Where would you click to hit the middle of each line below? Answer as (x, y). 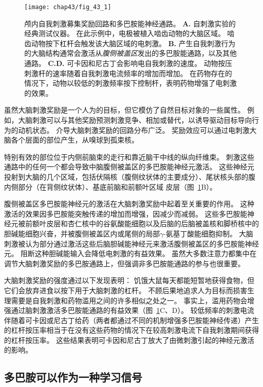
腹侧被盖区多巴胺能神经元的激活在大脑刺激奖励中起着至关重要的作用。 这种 (129, 204)
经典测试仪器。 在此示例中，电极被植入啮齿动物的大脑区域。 (125, 33)
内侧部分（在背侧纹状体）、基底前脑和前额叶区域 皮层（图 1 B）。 (111, 186)
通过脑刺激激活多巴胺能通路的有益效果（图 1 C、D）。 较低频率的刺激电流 (133, 310)
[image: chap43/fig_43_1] (68, 7)
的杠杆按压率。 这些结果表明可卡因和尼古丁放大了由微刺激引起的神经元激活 (129, 340)
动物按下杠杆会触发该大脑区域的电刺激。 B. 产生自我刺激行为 (133, 43)
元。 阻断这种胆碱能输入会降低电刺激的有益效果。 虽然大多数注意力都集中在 (130, 253)
